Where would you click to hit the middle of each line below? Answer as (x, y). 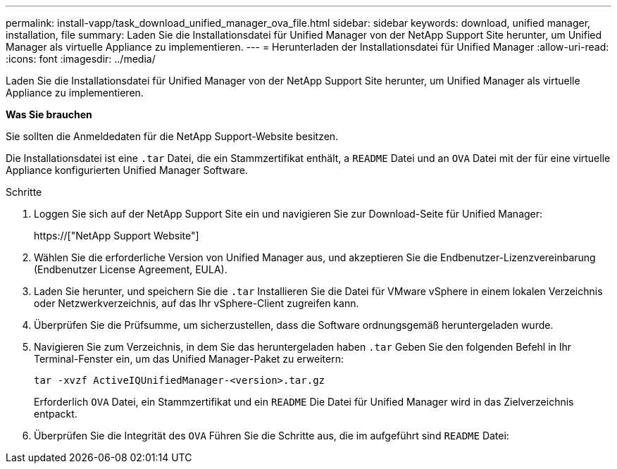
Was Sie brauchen (49, 114)
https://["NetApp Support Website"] (117, 236)
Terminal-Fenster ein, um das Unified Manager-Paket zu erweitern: (189, 359)
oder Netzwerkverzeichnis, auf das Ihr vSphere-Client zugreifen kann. (197, 303)
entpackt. (56, 414)
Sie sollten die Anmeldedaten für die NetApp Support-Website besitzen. (172, 136)
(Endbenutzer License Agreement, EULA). (131, 269)
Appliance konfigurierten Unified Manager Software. (127, 170)
